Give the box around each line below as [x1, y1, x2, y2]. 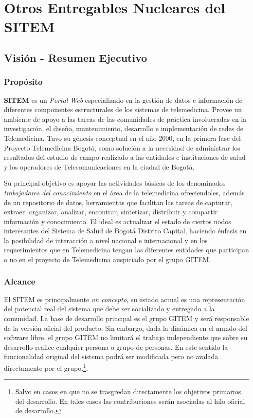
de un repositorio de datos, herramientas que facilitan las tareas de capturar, [4, 197, 233, 207]
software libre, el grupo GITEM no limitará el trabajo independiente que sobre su [4, 332, 248, 342]
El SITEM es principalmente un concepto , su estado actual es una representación [4, 294, 245, 304]
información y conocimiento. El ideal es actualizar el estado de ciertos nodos [4, 216, 231, 226]
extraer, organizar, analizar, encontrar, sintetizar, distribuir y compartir [4, 207, 218, 217]
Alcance [4, 275, 36, 287]
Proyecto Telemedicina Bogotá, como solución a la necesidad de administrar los [4, 142, 240, 152]
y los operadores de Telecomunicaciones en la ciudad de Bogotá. [4, 161, 195, 171]
